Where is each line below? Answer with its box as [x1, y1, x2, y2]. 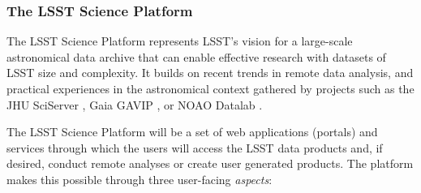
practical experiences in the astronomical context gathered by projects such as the [6, 80, 415, 96]
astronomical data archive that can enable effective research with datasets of [6, 48, 386, 65]
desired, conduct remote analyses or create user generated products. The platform [6, 155, 414, 172]
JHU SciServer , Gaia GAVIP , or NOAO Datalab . [6, 96, 263, 113]
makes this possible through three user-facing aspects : [6, 170, 273, 187]
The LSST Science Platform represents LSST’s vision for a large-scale [6, 32, 353, 49]
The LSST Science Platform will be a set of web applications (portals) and [6, 123, 378, 140]
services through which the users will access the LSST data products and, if [6, 139, 383, 156]
